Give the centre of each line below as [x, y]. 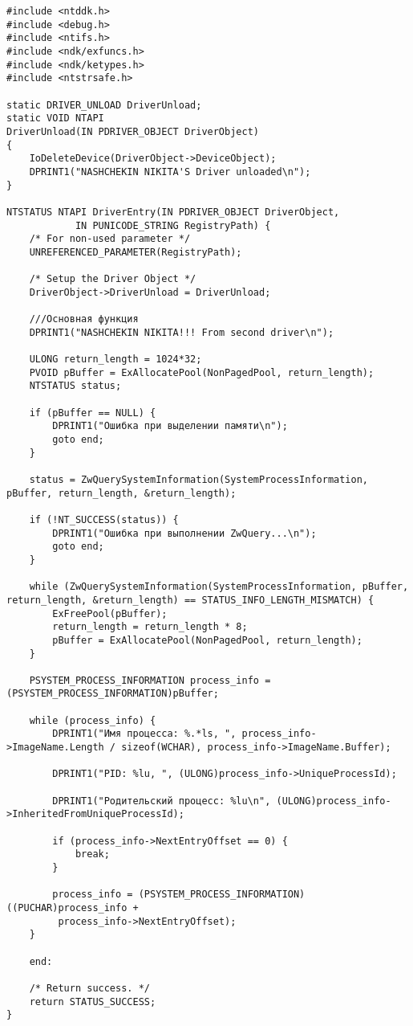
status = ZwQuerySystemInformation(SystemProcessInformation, [199, 479]
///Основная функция [84, 319]
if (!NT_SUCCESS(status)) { [104, 519]
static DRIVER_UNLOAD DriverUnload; [104, 105]
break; [92, 854]
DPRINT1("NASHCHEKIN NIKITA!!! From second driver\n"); [182, 332]
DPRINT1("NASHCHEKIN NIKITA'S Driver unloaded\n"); [170, 172]
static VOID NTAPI [55, 119]
